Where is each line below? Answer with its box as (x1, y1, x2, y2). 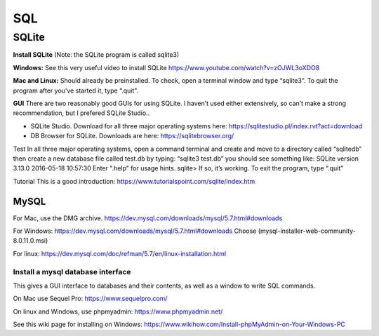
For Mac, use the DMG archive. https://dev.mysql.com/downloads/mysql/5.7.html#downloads (13, 214, 283, 222)
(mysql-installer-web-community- (258, 227, 356, 235)
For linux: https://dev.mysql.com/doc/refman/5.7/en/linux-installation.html (13, 249, 227, 257)
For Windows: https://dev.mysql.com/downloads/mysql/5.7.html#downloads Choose (13, 227, 257, 235)
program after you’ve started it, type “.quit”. (13, 86, 138, 95)
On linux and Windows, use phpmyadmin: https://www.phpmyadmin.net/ (13, 307, 223, 316)
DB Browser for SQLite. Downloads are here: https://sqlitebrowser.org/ (30, 132, 234, 140)
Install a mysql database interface (13, 267, 131, 276)
